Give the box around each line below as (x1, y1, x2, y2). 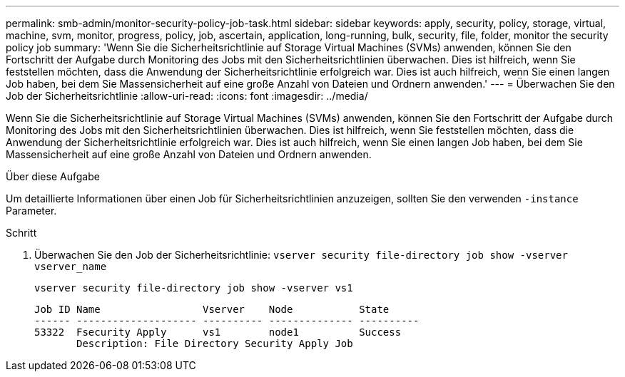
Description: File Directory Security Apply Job (76, 338, 353, 349)
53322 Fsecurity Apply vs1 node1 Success (34, 326, 402, 338)
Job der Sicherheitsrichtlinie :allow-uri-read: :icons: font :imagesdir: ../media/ (6, 90, 368, 102)
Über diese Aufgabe (6, 170, 100, 182)
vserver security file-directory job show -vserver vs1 (34, 282, 353, 294)
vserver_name (34, 261, 107, 272)
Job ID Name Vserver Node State (34, 304, 390, 315)
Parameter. (6, 205, 57, 217)
